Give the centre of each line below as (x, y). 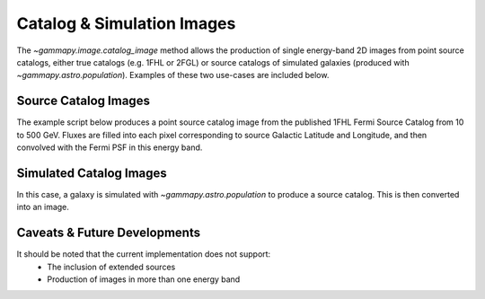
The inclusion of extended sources (111, 267)
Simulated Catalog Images (92, 173)
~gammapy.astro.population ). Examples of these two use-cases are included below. (173, 75)
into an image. (43, 207)
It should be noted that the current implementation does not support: (144, 254)
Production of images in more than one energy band (144, 279)
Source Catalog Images (83, 101)
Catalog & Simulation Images (126, 23)
